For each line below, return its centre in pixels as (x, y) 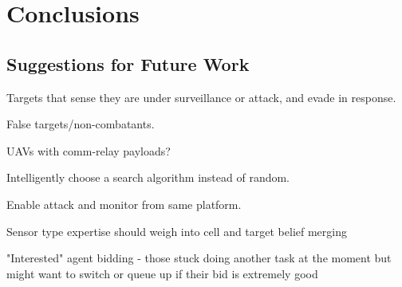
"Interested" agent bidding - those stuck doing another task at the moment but (199, 258)
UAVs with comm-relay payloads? (89, 150)
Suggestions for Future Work (128, 63)
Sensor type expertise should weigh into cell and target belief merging (177, 231)
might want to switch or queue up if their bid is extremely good (162, 273)
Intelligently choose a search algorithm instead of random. (148, 177)
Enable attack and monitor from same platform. (124, 204)
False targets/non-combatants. (81, 124)
